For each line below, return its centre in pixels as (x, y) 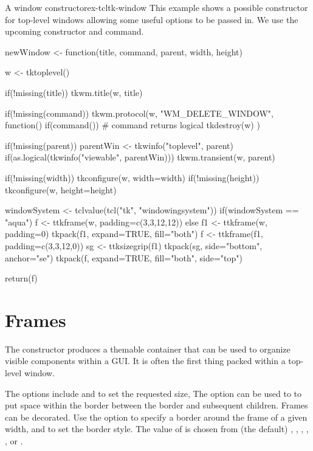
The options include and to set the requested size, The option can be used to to (153, 393)
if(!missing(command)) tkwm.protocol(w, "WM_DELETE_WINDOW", (139, 113)
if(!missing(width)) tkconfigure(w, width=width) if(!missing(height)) (132, 177)
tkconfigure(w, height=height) (61, 189)
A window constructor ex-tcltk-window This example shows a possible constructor (156, 7)
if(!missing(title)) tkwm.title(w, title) (74, 92)
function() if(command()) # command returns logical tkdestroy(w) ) (132, 125)
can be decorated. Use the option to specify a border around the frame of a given (156, 417)
